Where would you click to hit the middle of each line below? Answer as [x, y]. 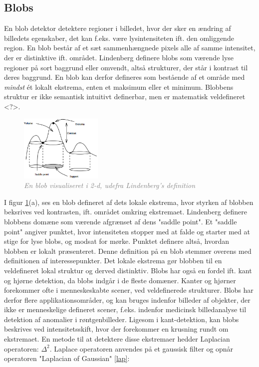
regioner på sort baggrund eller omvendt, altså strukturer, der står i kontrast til [126, 67]
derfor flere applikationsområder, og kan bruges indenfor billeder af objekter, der [127, 299]
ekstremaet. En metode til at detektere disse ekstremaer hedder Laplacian [117, 339]
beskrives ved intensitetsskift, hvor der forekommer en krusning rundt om [116, 329]
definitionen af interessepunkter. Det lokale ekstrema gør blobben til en [113, 261]
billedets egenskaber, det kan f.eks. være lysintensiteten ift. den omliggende [119, 38]
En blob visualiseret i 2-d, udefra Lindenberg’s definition [110, 185]
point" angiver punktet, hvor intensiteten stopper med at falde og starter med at [127, 231]
